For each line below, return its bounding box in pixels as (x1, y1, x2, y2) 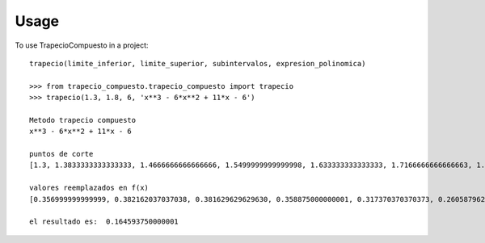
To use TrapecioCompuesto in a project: (15, 40, 149, 50)
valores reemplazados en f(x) (29, 183, 150, 193)
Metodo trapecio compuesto (29, 115, 137, 124)
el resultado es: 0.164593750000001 (29, 217, 179, 226)
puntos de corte (29, 149, 94, 159)
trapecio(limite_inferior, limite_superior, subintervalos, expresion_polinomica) (29, 59, 366, 68)
